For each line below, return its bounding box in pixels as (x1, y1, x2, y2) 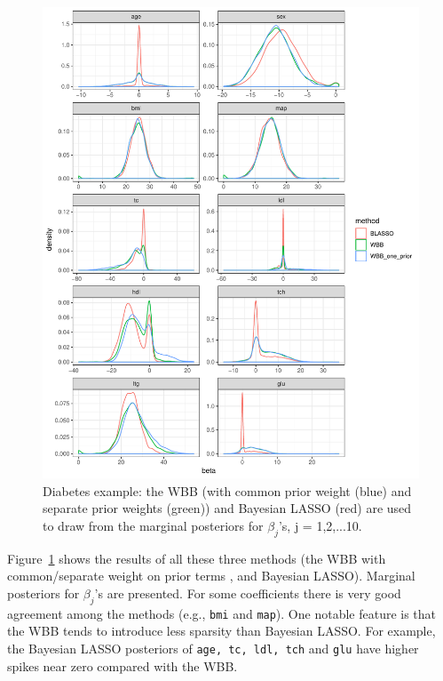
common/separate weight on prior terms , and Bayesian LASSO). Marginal (7, 566, 415, 585)
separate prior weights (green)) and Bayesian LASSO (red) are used (43, 499, 412, 517)
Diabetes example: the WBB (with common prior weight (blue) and (43, 481, 412, 500)
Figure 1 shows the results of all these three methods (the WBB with (7, 549, 386, 567)
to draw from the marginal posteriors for (43, 516, 264, 534)
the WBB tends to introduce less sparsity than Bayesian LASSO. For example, (7, 621, 436, 640)
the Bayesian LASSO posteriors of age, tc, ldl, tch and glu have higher (7, 638, 419, 657)
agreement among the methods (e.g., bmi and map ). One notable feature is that (7, 604, 437, 622)
